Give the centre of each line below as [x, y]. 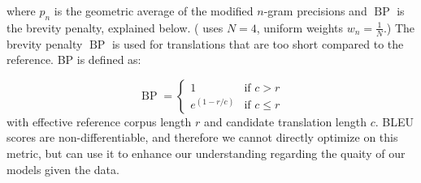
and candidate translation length [285, 121]
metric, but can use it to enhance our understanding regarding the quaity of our [206, 153]
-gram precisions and [315, 11]
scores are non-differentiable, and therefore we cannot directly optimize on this [202, 137]
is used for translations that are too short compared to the [258, 43]
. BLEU [394, 121]
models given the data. [63, 169]
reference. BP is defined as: [74, 60]
